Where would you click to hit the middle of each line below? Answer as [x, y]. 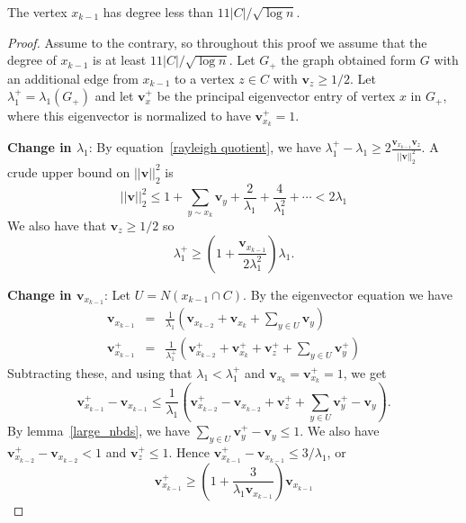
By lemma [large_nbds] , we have [99, 431]
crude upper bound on [69, 171]
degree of [32, 60]
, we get [365, 372]
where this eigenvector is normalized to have [129, 116]
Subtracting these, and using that [100, 372]
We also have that [57, 225]
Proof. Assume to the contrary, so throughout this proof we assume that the [217, 42]
